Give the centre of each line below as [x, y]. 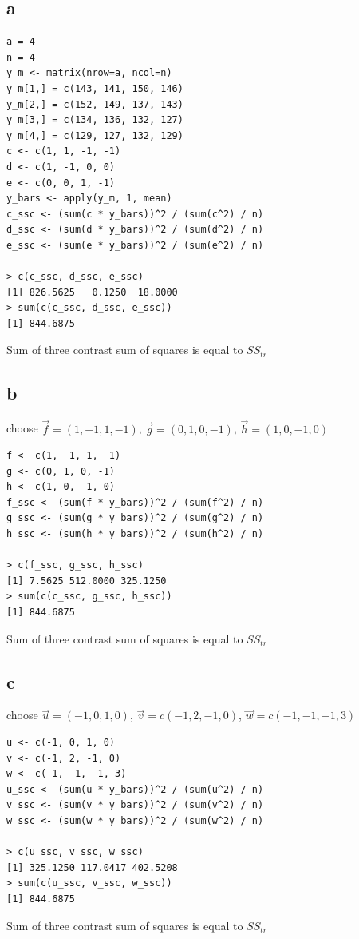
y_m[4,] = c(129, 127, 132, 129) [95, 135]
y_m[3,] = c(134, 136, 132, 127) [95, 120]
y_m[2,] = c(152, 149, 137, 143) [95, 104]
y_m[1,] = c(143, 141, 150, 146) [95, 88]
